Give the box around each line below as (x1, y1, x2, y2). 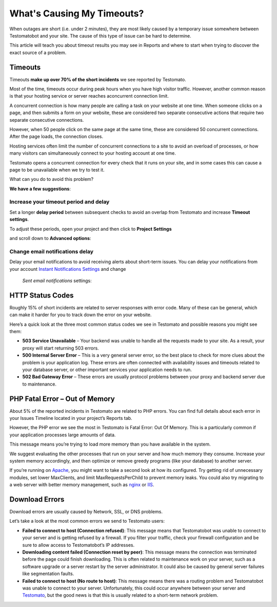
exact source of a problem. (9, 49, 67, 56)
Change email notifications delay (9, 248, 94, 255)
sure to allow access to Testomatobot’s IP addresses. (22, 542, 135, 548)
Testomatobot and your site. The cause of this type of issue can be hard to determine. (9, 32, 192, 39)
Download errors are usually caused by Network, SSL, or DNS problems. (9, 509, 163, 515)
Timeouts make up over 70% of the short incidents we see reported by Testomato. (9, 76, 187, 82)
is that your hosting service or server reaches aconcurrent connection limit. (9, 93, 169, 99)
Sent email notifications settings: (22, 278, 92, 284)
